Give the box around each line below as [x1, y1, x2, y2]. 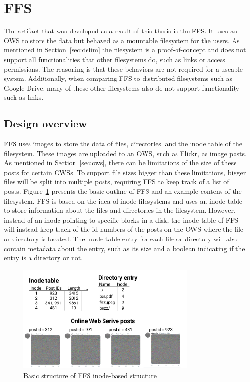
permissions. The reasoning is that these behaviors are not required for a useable [4, 64, 243, 74]
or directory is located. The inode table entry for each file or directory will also [4, 234, 238, 244]
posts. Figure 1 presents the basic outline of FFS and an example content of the [4, 186, 242, 196]
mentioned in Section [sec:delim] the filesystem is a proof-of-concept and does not [4, 45, 246, 55]
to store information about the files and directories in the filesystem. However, [4, 205, 235, 215]
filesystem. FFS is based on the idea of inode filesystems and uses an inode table [4, 195, 243, 206]
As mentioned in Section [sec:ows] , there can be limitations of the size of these [4, 158, 237, 168]
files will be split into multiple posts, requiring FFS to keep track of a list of [4, 176, 229, 187]
